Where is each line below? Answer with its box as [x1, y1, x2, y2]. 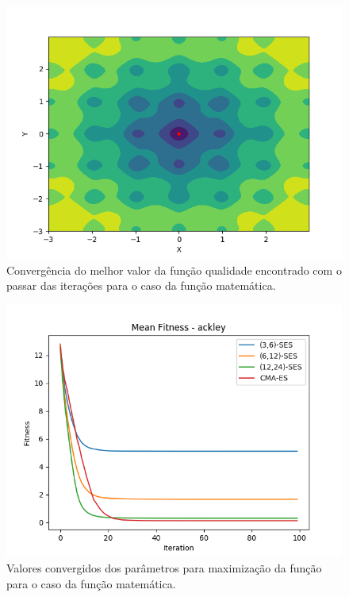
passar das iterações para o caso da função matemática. [6, 277, 276, 294]
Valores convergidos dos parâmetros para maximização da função [6, 560, 322, 576]
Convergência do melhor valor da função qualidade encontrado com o [6, 261, 342, 278]
